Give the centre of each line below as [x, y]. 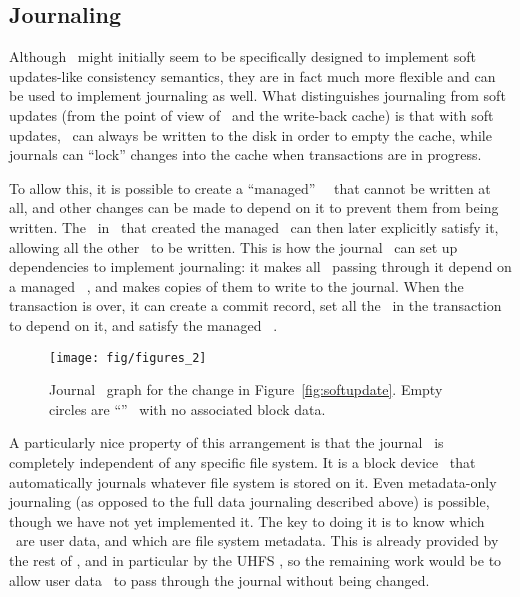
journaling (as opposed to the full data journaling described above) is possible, [249, 501]
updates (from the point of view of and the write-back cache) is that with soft [251, 114]
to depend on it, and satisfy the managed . [143, 324]
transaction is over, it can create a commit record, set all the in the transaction [255, 305]
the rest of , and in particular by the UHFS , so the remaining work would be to [255, 559]
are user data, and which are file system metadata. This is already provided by [257, 540]
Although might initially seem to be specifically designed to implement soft [242, 56]
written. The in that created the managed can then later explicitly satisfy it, [254, 226]
